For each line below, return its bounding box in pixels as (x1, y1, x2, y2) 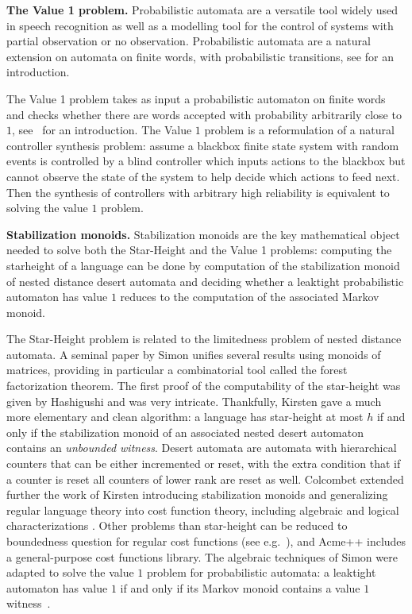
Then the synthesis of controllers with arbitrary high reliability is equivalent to (6, 183, 390, 200)
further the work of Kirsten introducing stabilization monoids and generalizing (6, 486, 388, 503)
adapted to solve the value (6, 564, 134, 581)
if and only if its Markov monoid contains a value (120, 579, 360, 596)
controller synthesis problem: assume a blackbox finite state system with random (6, 137, 399, 153)
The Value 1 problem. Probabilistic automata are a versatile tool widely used (6, 2, 399, 17)
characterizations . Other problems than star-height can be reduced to (6, 517, 348, 534)
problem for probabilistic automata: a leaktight (147, 564, 376, 581)
